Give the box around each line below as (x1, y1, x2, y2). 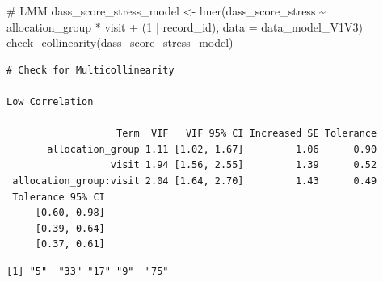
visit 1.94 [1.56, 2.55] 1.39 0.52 (110, 159, 377, 171)
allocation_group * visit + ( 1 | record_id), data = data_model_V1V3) (6, 18, 363, 35)
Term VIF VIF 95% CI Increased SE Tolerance (116, 128, 377, 140)
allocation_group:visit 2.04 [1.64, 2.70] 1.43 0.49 (12, 175, 377, 187)
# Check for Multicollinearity (6, 64, 175, 76)
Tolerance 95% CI (12, 191, 105, 203)
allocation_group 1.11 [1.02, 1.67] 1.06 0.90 (47, 143, 377, 155)
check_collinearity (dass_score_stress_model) (6, 34, 234, 51)
